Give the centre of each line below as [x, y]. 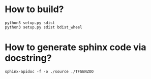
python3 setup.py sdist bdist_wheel [43, 27]
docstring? [28, 58]
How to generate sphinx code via [75, 47]
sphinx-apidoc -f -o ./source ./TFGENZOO [49, 71]
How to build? [34, 9]
